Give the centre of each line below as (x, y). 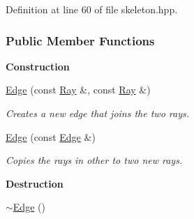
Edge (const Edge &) (51, 136)
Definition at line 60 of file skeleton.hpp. (92, 9)
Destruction (35, 183)
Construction (38, 66)
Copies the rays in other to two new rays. (94, 160)
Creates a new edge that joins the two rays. (97, 113)
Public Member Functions (80, 40)
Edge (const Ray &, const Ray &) (78, 90)
